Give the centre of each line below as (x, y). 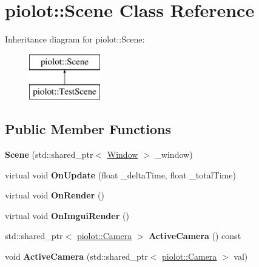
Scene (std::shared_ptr (49, 154)
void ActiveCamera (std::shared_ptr (76, 256)
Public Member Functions (88, 129)
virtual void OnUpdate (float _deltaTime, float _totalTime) (120, 174)
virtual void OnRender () (55, 195)
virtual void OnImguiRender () (67, 215)
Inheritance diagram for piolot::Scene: (75, 39)
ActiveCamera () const (195, 236)
